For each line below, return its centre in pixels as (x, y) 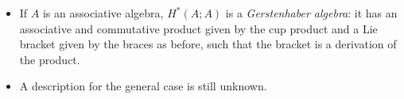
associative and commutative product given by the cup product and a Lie (198, 28)
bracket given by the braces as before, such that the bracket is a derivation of (208, 44)
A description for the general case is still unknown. (143, 86)
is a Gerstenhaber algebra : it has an (311, 13)
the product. (50, 59)
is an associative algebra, (103, 13)
